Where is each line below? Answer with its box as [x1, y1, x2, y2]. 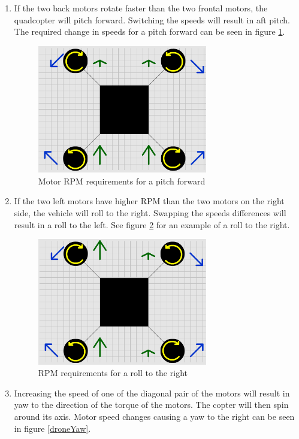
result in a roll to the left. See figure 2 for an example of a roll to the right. [14, 218, 290, 231]
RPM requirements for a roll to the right [38, 367, 188, 379]
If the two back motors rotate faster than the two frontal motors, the [14, 2, 268, 14]
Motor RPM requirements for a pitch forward [38, 174, 206, 187]
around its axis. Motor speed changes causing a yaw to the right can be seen [14, 410, 295, 423]
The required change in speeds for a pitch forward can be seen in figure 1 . [14, 25, 285, 38]
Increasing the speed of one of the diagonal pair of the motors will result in [14, 386, 290, 399]
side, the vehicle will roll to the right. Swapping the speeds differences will [14, 207, 286, 219]
